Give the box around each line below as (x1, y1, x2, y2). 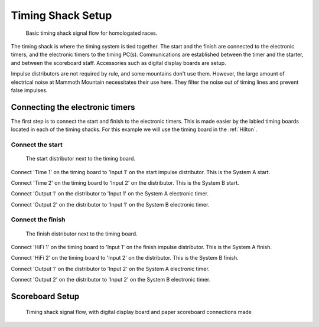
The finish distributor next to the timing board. (25, 230, 138, 237)
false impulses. (11, 86, 48, 94)
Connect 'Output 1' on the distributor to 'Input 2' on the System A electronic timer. (11, 265, 210, 272)
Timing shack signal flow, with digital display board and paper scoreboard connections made (25, 308, 252, 315)
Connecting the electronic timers (11, 102, 135, 112)
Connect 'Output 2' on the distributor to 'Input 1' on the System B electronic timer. (11, 201, 210, 208)
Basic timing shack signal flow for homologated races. (25, 30, 158, 37)
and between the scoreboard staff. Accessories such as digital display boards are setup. (11, 59, 227, 66)
